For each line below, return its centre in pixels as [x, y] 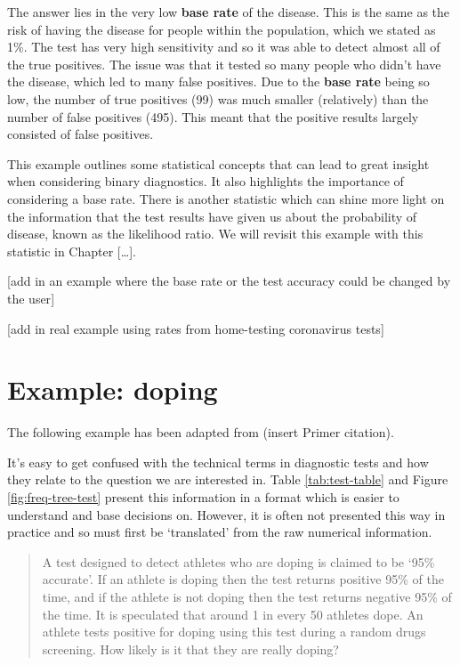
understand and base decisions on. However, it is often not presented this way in [226, 514]
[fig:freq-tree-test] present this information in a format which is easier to [203, 497]
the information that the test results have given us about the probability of [212, 216]
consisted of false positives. [81, 134]
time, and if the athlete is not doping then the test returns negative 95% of [247, 596]
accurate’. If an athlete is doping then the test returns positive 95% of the [243, 579]
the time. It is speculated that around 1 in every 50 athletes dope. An [233, 614]
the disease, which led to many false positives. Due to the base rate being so [218, 81]
